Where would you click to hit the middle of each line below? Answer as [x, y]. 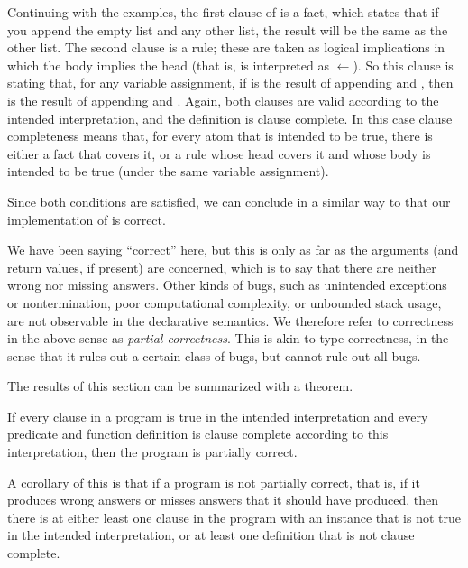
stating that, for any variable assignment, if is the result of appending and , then [230, 83]
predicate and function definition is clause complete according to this [198, 434]
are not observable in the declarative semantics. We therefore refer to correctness [230, 320]
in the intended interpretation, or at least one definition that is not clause [211, 535]
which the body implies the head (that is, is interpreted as [168, 65]
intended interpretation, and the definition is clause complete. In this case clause [230, 118]
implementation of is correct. [87, 219]
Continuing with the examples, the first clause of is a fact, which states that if [223, 12]
